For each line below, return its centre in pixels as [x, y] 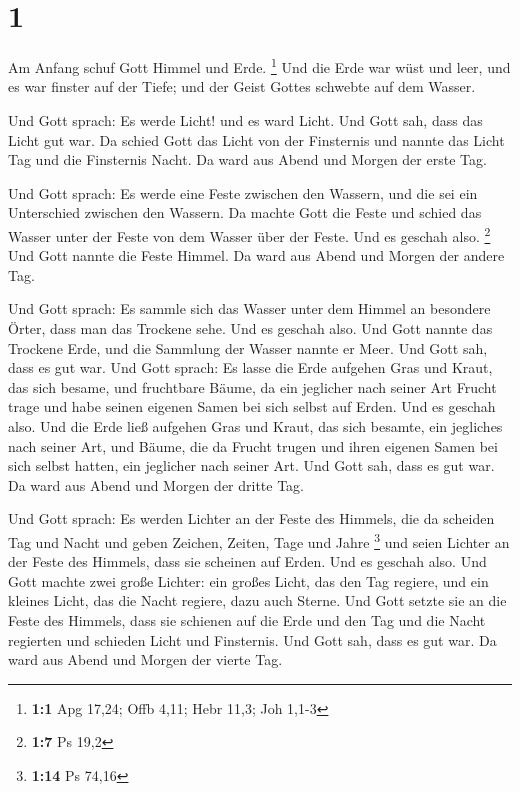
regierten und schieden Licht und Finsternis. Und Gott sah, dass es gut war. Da [252, 639]
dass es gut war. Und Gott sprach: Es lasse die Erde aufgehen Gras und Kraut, [250, 367]
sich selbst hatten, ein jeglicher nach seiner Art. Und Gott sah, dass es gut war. [251, 465]
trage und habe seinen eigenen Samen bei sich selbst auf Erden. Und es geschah [252, 406]
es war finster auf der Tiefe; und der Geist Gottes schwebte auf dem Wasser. [242, 86]
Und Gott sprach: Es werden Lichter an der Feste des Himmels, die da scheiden [251, 518]
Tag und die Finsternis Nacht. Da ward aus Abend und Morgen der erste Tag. [247, 159]
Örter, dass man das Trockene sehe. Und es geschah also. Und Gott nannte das [250, 327]
